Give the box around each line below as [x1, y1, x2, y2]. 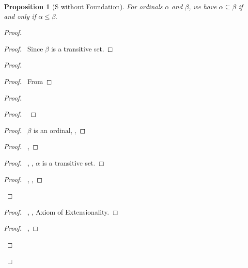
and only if [4, 11, 36, 21]
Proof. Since [4, 43, 43, 53]
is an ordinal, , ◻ [33, 125, 86, 135]
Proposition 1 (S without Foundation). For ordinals [4, 1, 163, 11]
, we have [188, 1, 217, 11]
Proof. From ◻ [4, 76, 52, 86]
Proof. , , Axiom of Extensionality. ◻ [4, 206, 118, 217]
